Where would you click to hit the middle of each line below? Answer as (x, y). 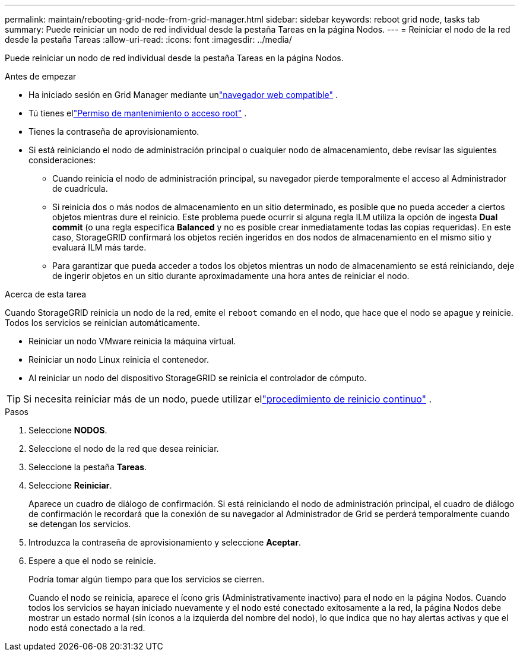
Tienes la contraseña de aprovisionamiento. (114, 131)
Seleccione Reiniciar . (70, 485)
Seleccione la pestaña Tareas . (88, 467)
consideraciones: (62, 160)
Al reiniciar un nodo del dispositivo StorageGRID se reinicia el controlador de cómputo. (198, 378)
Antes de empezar (41, 76)
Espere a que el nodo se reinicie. (92, 561)
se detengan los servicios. (80, 524)
